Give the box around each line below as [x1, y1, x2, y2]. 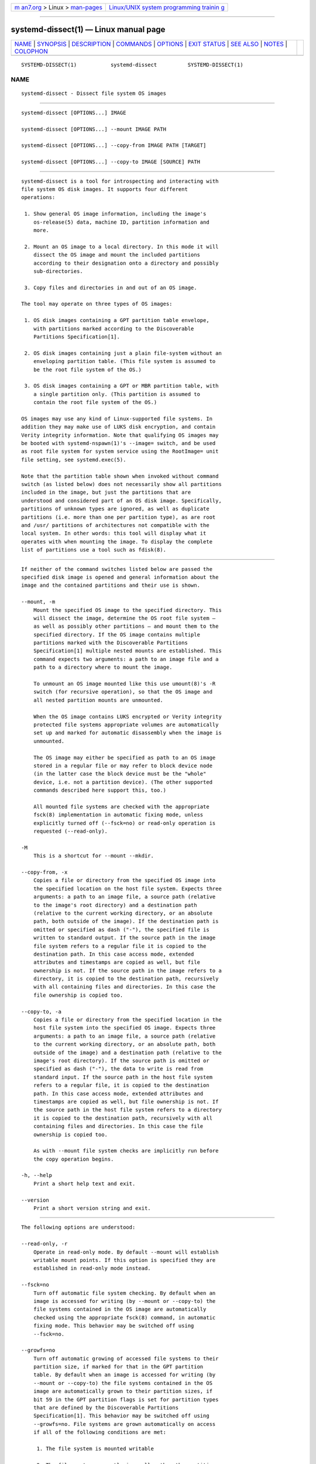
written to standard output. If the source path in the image [33, 935, 216, 941]
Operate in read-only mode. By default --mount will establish [33, 1248, 219, 1256]
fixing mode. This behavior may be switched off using [33, 1322, 194, 1329]
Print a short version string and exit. [33, 1205, 152, 1212]
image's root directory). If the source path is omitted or [33, 1058, 210, 1064]
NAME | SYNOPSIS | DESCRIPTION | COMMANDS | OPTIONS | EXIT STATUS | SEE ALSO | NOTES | [14, 40, 288, 48]
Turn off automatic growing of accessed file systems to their [33, 1355, 219, 1362]
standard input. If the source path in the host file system [33, 1073, 213, 1080]
